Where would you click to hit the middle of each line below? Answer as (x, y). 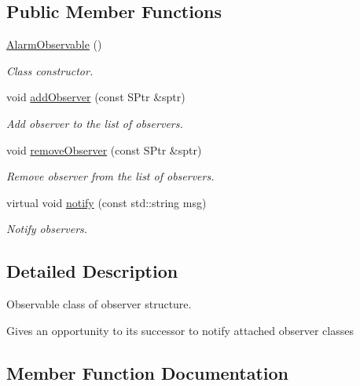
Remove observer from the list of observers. (110, 176)
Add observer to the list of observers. (95, 123)
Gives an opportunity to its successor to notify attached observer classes (180, 330)
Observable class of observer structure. (99, 304)
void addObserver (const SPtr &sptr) (96, 97)
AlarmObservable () (54, 44)
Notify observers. (47, 229)
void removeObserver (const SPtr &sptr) (104, 149)
